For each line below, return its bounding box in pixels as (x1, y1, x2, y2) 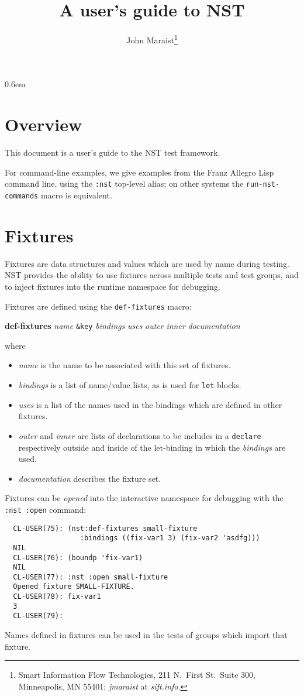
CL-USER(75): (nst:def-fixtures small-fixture (13, 524, 198, 533)
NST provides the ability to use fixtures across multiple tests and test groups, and (5, 269, 299, 281)
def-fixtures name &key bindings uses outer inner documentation (5, 320, 240, 332)
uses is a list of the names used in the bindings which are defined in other (18, 398, 282, 410)
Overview (5, 112, 82, 136)
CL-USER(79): (13, 612, 64, 620)
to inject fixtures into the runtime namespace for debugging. (5, 280, 220, 292)
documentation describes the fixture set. (18, 472, 161, 484)
